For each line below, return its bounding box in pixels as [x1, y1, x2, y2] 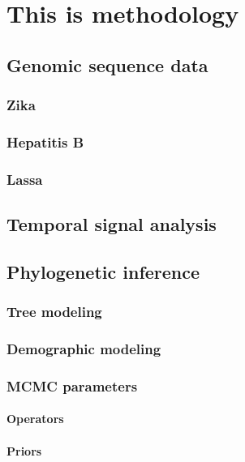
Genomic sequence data [6, 52, 208, 77]
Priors [6, 442, 42, 459]
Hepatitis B [6, 131, 84, 152]
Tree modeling [6, 302, 102, 322]
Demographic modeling [6, 339, 161, 359]
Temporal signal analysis [6, 212, 217, 237]
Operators [6, 410, 64, 427]
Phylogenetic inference [6, 259, 200, 284]
